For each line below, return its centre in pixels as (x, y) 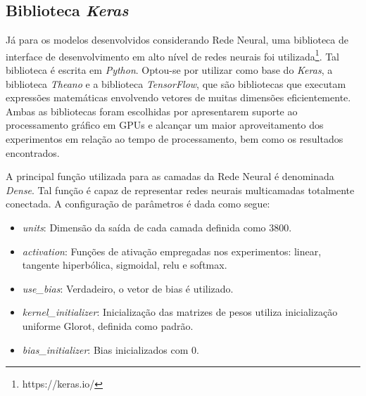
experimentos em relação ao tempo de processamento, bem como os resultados (175, 139)
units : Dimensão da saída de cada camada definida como (144, 227)
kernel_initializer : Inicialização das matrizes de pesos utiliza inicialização (180, 312)
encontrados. (33, 152)
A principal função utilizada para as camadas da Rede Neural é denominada (170, 176)
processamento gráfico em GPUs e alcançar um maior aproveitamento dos (165, 125)
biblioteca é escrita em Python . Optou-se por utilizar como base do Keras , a (169, 70)
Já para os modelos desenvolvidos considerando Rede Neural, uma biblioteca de (177, 40)
